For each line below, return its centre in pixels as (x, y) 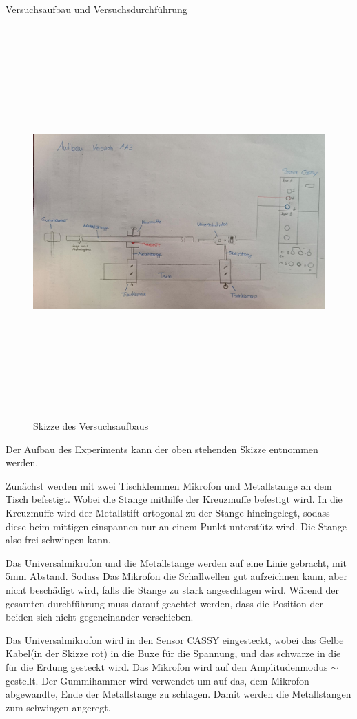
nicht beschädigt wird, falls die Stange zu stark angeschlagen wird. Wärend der (172, 590)
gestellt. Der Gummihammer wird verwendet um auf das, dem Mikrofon (157, 680)
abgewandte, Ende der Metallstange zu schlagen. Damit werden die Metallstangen (178, 694)
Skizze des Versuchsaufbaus (91, 426)
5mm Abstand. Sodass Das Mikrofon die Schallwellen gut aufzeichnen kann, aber (177, 576)
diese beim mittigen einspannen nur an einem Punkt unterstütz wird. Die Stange (176, 526)
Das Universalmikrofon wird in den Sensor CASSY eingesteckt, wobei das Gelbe (175, 639)
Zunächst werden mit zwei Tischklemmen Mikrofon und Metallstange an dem (169, 485)
